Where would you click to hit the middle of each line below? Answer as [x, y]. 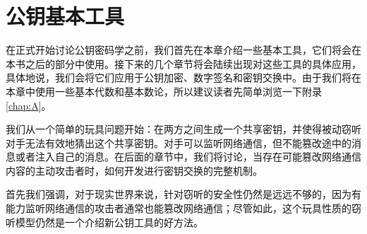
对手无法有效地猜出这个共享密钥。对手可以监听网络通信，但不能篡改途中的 [179, 142]
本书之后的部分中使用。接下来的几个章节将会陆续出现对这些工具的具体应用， [183, 63]
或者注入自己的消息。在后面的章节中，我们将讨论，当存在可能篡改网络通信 [188, 157]
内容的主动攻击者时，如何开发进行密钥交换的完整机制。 [134, 170]
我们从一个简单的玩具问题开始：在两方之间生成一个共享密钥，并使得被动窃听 [183, 129]
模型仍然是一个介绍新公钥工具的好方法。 [109, 222]
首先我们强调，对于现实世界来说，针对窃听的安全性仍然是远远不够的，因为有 [183, 194]
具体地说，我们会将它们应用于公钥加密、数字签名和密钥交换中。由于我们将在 [183, 77]
